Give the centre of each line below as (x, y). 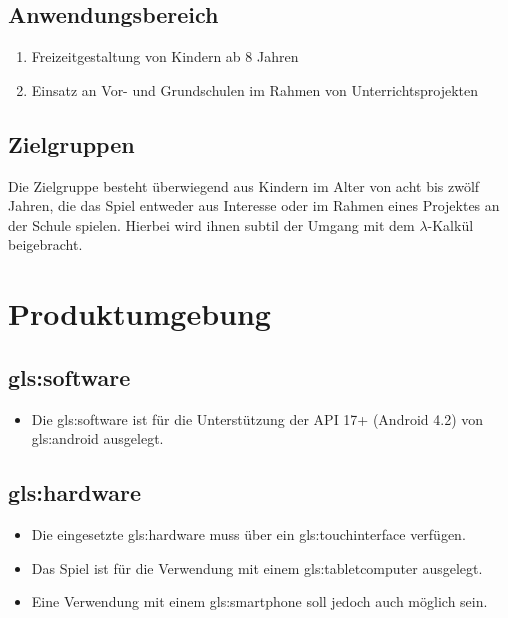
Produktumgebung (139, 313)
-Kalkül (450, 224)
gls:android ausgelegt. (97, 438)
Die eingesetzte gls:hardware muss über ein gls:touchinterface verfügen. (248, 533)
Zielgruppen (71, 143)
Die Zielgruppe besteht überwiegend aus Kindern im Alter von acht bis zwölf (244, 185)
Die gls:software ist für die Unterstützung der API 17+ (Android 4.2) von (257, 418)
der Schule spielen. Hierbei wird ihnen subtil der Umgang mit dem (211, 224)
